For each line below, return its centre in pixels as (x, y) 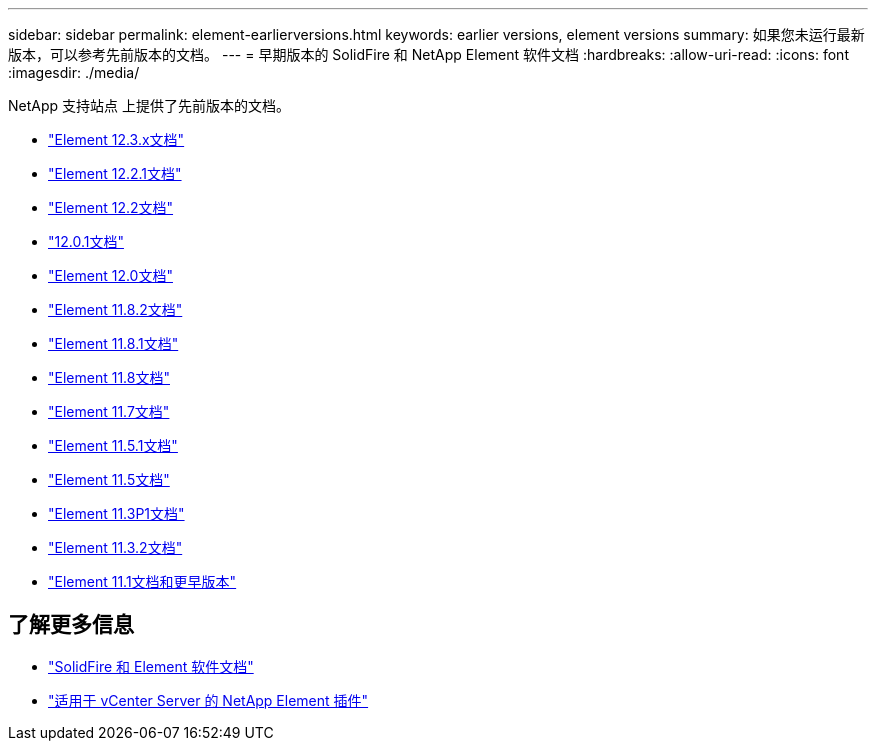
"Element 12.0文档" (110, 275)
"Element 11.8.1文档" (113, 343)
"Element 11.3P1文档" (116, 513)
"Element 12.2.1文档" (115, 173)
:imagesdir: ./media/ (74, 72)
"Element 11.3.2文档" (115, 547)
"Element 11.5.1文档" (113, 445)
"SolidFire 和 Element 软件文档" (151, 666)
